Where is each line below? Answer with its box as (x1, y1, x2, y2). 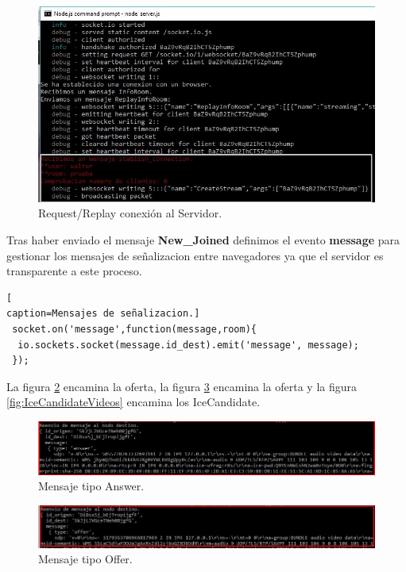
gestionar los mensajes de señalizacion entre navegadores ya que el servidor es (6, 247, 384, 263)
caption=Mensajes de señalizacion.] (6, 308, 200, 320)
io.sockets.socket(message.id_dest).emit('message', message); (17, 339, 359, 351)
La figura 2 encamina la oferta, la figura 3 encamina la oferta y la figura (6, 378, 358, 394)
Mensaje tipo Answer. (38, 478, 145, 494)
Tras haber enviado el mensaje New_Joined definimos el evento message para (6, 232, 400, 248)
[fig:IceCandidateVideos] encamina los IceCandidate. (6, 393, 261, 410)
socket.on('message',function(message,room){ (12, 324, 257, 336)
